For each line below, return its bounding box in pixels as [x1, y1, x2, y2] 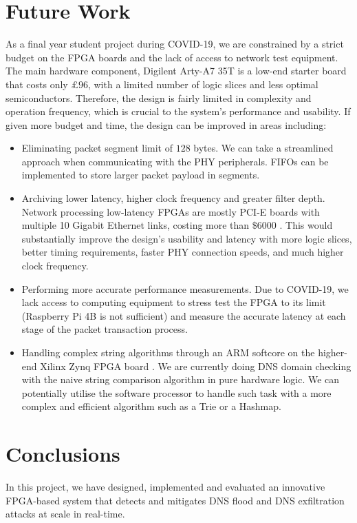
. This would [279, 218, 333, 232]
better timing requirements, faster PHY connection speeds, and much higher [21, 245, 344, 259]
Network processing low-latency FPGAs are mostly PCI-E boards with [21, 204, 320, 218]
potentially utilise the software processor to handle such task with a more [21, 385, 332, 400]
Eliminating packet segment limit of [21, 141, 173, 155]
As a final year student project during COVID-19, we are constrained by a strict [6, 37, 344, 51]
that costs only [6, 76, 68, 91]
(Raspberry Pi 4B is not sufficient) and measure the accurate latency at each [21, 308, 346, 322]
